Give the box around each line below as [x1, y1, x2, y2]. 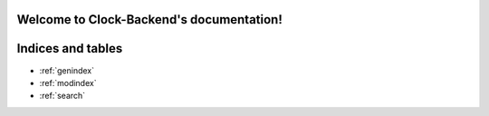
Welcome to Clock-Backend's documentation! [16, 12, 283, 27]
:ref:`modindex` [39, 77, 97, 88]
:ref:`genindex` [39, 64, 95, 76]
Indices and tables [16, 41, 123, 56]
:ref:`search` [39, 91, 86, 101]
